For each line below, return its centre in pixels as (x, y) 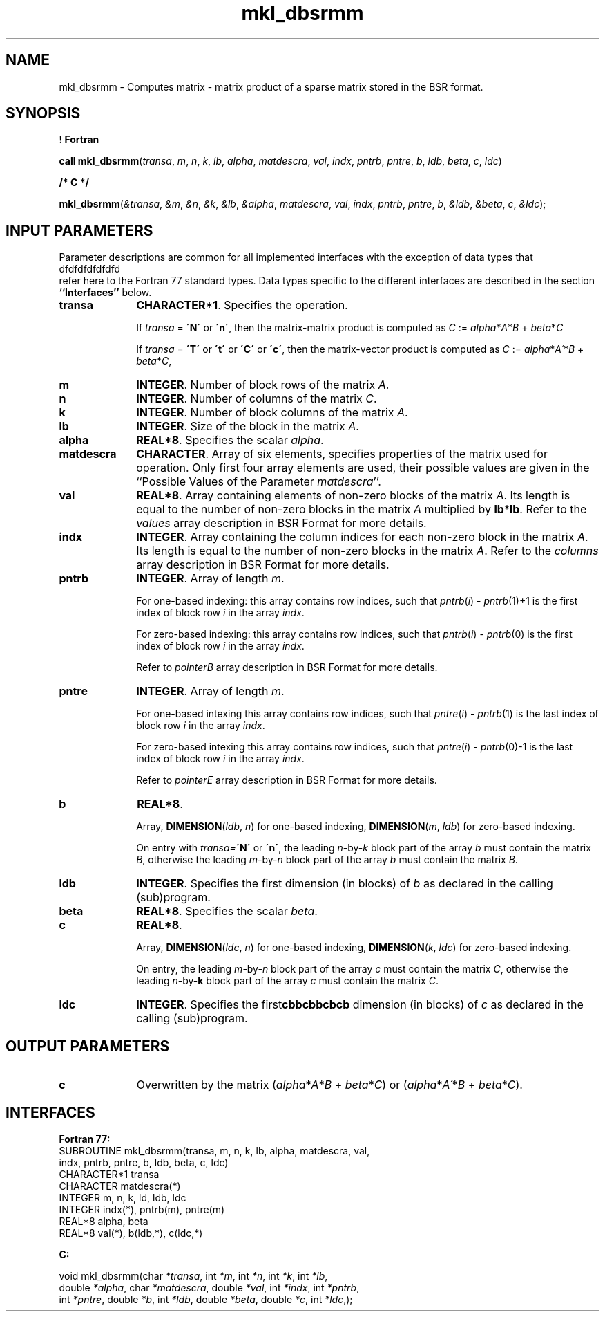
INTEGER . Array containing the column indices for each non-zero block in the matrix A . (362, 537)
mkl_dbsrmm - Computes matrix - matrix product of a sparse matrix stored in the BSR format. (271, 86)
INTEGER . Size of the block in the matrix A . (248, 426)
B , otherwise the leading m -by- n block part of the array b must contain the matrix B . (327, 860)
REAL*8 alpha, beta (104, 1221)
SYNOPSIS (43, 113)
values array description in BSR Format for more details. (281, 523)
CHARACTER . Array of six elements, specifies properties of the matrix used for (342, 454)
